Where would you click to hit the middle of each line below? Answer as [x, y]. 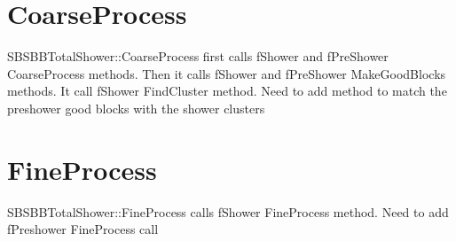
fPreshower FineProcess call [83, 229]
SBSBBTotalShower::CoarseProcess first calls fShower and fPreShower [198, 56]
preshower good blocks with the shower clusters [136, 108]
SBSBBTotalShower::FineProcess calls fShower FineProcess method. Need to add [228, 211]
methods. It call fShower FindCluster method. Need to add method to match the [227, 91]
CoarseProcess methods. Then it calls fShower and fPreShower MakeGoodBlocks [227, 73]
